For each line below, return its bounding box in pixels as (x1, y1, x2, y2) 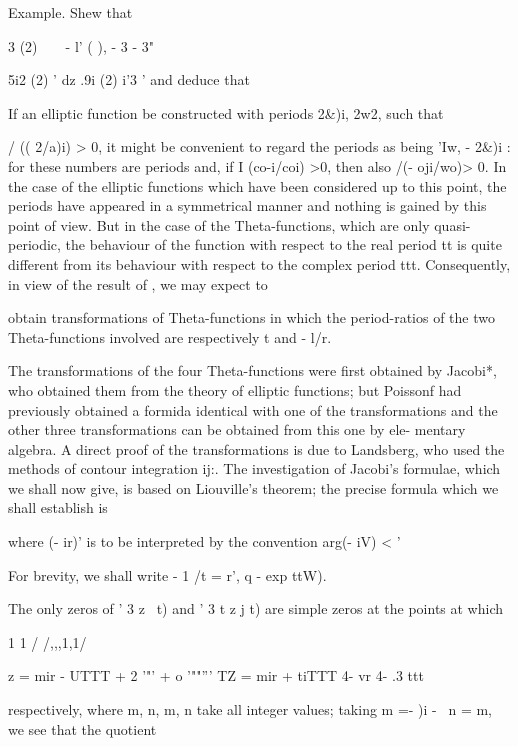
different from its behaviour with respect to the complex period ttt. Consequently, (8, 253, 511, 274)
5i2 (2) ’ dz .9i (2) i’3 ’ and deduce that (8, 69, 250, 90)
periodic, (8, 234, 61, 255)
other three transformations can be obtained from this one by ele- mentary (8, 419, 466, 440)
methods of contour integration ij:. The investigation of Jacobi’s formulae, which (8, 458, 501, 479)
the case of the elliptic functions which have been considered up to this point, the (8, 175, 507, 196)
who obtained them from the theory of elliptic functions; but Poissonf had (8, 379, 462, 400)
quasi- (434, 214, 471, 235)
